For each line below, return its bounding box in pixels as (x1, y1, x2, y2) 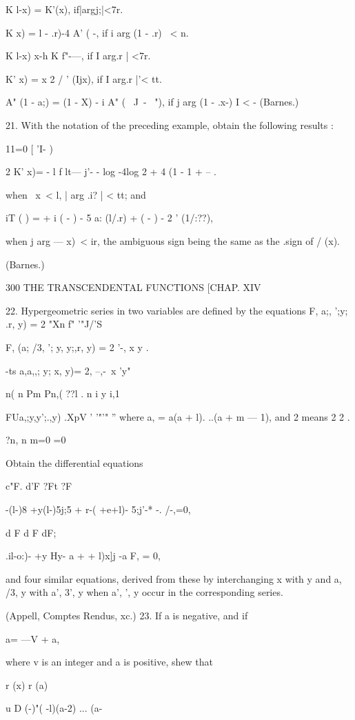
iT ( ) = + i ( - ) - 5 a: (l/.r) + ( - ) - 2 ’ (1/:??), (6, 210, 213, 225)
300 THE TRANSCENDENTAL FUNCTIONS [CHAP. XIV (6, 280, 261, 294)
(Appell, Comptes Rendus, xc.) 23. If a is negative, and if (6, 608, 248, 623)
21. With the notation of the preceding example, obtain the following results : (6, 117, 334, 132)
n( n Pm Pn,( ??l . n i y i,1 (6, 386, 120, 401)
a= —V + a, (6, 631, 60, 646)
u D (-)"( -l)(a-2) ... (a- (6, 701, 103, 715)
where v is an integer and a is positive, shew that (6, 654, 213, 669)
